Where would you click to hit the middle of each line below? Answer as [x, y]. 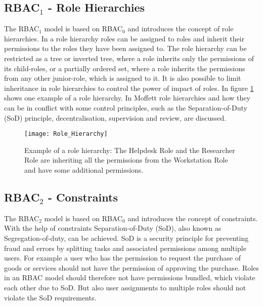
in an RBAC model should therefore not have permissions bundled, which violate [130, 277]
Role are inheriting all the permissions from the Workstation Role [126, 160]
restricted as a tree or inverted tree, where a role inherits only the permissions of [129, 58]
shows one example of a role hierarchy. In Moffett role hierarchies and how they [127, 98]
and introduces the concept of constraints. [193, 218]
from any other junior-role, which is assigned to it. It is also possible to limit [123, 78]
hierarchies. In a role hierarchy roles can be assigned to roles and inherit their [124, 38]
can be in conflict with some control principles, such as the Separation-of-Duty [126, 107]
